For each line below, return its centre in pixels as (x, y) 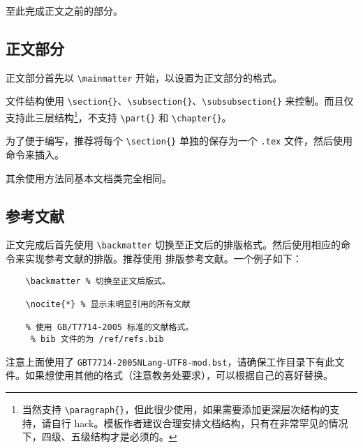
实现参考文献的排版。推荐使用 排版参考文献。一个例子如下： (163, 259)
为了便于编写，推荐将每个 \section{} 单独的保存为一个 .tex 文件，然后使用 (179, 141)
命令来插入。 (35, 155)
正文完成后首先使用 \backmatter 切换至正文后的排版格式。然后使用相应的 (173, 245)
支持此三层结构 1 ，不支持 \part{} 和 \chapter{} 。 (119, 116)
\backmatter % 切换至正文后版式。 (98, 281)
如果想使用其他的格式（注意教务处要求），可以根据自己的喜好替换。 (179, 375)
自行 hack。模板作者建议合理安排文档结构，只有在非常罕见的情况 (200, 423)
